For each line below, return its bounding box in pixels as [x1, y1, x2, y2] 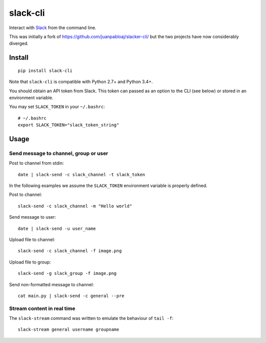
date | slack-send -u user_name [18, 226, 96, 231]
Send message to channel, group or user [9, 150, 108, 156]
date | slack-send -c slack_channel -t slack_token [18, 172, 145, 177]
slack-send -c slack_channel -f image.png [18, 248, 122, 254]
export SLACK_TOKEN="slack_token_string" [18, 122, 119, 128]
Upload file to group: [9, 259, 51, 265]
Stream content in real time [9, 305, 76, 312]
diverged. [9, 40, 29, 46]
